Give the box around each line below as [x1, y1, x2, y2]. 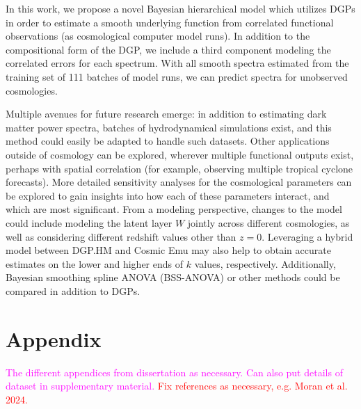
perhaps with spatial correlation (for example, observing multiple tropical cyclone [6, 161, 353, 175]
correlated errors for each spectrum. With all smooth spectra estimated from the [6, 56, 349, 70]
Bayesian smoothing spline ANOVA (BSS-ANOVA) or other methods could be [6, 270, 340, 284]
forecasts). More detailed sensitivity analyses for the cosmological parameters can [6, 175, 352, 189]
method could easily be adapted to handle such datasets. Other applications [6, 134, 330, 148]
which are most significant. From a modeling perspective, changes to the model [6, 202, 342, 216]
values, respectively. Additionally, [194, 256, 336, 271]
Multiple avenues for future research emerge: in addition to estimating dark [6, 106, 327, 121]
